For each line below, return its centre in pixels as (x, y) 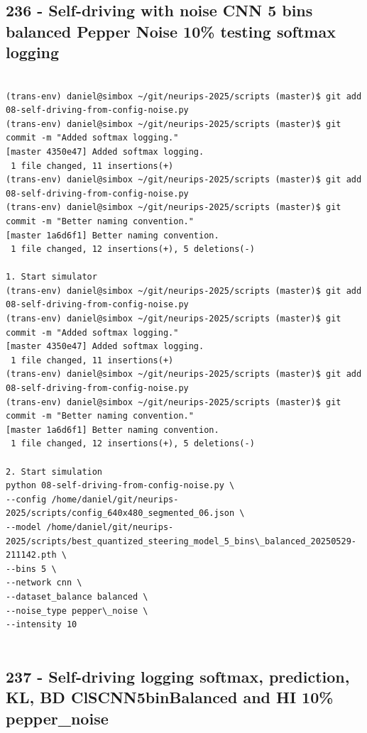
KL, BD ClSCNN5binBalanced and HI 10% (170, 697)
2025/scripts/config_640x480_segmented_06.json (120, 513)
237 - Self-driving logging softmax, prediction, (178, 676)
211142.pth (31, 555)
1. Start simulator (51, 277)
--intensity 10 (42, 625)
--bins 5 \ (31, 569)
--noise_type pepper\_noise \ (77, 611)
